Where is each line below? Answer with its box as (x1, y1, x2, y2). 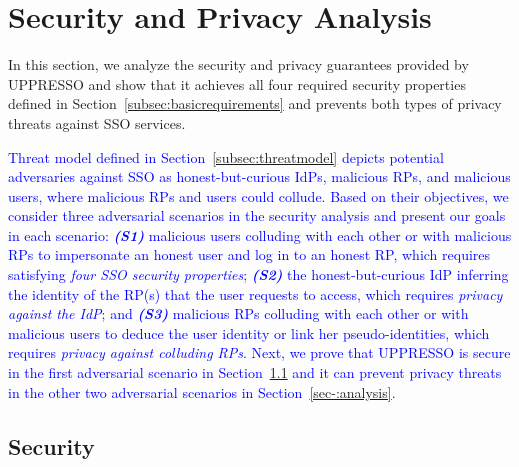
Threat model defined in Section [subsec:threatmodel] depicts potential (8, 146, 444, 167)
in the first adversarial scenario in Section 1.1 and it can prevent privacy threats (8, 362, 502, 383)
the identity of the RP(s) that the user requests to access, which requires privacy (8, 283, 503, 304)
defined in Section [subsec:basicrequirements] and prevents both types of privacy (8, 93, 502, 114)
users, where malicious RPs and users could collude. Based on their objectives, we (8, 185, 509, 206)
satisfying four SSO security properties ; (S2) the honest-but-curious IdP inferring (8, 264, 509, 285)
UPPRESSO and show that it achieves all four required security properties (8, 73, 466, 94)
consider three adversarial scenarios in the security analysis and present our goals (8, 205, 506, 226)
